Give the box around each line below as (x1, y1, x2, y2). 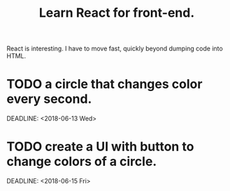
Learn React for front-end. (38, 5, 195, 21)
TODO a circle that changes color (6, 76, 203, 92)
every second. (6, 91, 92, 107)
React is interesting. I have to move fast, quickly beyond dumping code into (6, 44, 223, 53)
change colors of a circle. (6, 154, 157, 169)
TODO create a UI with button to (6, 139, 194, 155)
